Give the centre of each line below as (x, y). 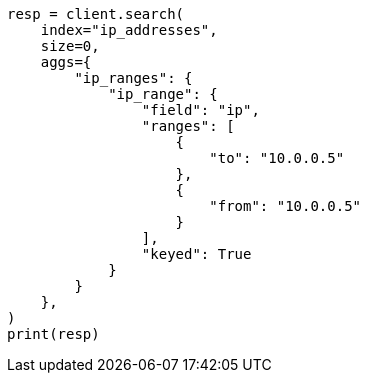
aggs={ (66, 62)
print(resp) (53, 334)
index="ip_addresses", (129, 30)
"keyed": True (196, 254)
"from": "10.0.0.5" (285, 206)
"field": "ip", (200, 110)
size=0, (70, 46)
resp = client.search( (96, 14)
